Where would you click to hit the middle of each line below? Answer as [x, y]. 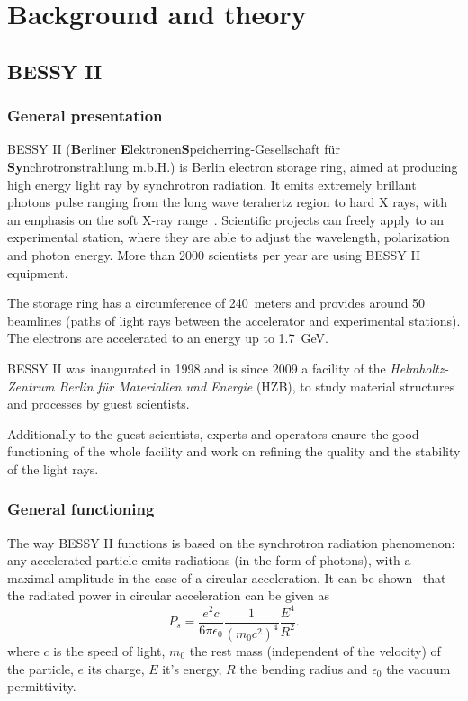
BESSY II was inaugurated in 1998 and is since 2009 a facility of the [197, 368]
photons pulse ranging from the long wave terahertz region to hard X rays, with [227, 202]
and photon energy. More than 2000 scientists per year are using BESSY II [214, 254]
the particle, [40, 668]
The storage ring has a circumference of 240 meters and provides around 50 [216, 303]
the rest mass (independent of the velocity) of [315, 650]
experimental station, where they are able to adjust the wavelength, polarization [229, 237]
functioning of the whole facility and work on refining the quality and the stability [234, 451]
